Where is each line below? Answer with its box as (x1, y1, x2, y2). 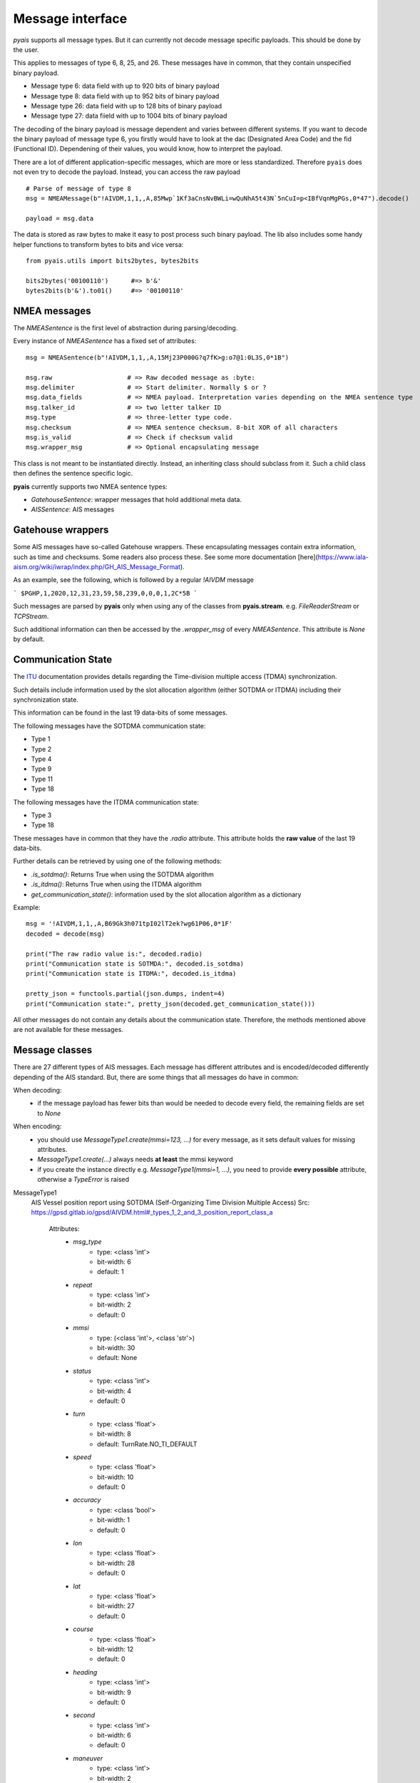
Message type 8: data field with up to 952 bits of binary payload (31, 91, 220, 100)
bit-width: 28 (97, 1558, 135, 1567)
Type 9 (31, 765, 52, 773)
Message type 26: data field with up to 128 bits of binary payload (31, 101, 222, 110)
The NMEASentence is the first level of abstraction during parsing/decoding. (13, 324, 238, 332)
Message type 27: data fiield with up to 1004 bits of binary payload (31, 111, 227, 121)
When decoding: (13, 1086, 62, 1095)
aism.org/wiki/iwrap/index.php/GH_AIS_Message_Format (13, 562, 181, 571)
